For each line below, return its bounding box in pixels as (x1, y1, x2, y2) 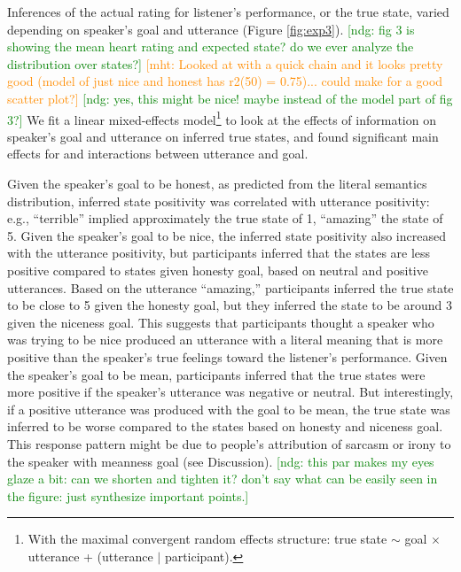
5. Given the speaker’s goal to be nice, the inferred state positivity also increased (7, 226, 446, 244)
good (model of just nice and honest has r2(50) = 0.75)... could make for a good (7, 72, 443, 90)
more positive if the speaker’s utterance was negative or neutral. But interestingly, (7, 383, 454, 401)
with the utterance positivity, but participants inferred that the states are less (7, 243, 431, 262)
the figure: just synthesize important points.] (7, 486, 249, 505)
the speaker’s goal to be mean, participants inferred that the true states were (7, 365, 426, 383)
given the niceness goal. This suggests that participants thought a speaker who (7, 313, 434, 331)
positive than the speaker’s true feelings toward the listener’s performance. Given (7, 347, 448, 366)
